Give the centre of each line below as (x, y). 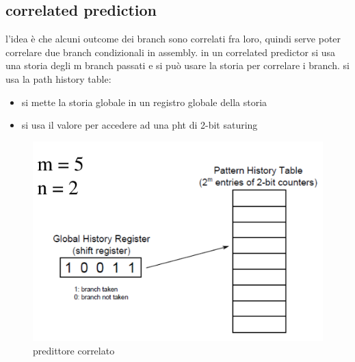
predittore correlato (74, 350)
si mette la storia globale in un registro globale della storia (144, 102)
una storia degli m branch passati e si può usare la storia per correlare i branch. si (177, 65)
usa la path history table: (58, 78)
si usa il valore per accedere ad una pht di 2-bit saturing (140, 125)
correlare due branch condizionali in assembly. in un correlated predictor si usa (171, 52)
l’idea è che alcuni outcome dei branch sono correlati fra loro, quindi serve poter (173, 39)
